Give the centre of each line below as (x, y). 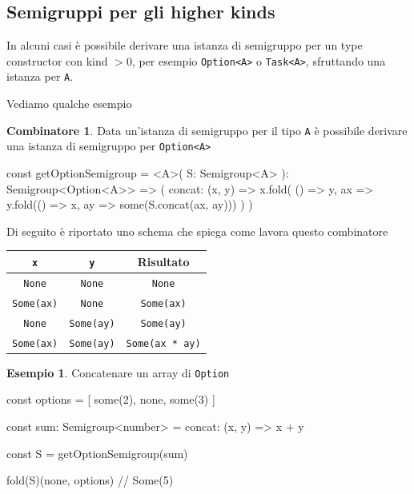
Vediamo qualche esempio (69, 104)
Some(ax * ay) (163, 343)
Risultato (163, 261)
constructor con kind (57, 60)
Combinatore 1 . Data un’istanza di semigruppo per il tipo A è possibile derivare (207, 130)
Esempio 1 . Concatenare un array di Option (118, 372)
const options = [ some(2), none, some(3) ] (111, 399)
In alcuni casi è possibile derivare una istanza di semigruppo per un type (185, 45)
